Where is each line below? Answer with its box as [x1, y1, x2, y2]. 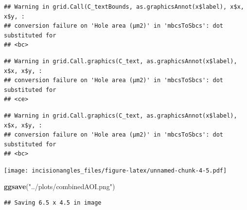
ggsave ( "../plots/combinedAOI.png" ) [4, 181, 115, 191]
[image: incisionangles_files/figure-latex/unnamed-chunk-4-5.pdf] [4, 167, 227, 174]
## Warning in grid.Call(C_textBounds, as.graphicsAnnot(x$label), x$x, [4, 3, 244, 10]
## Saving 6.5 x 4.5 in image [4, 199, 102, 207]
